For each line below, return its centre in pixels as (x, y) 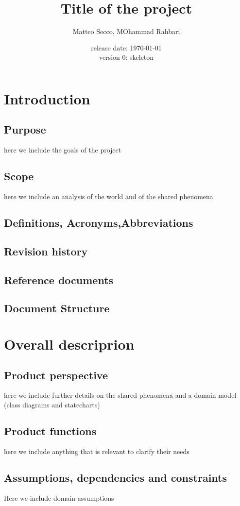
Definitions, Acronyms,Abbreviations (99, 223)
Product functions (50, 430)
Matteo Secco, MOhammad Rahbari (126, 31)
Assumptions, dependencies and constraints (115, 477)
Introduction (47, 98)
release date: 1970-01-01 (126, 47)
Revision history (46, 251)
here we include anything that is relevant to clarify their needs (97, 451)
